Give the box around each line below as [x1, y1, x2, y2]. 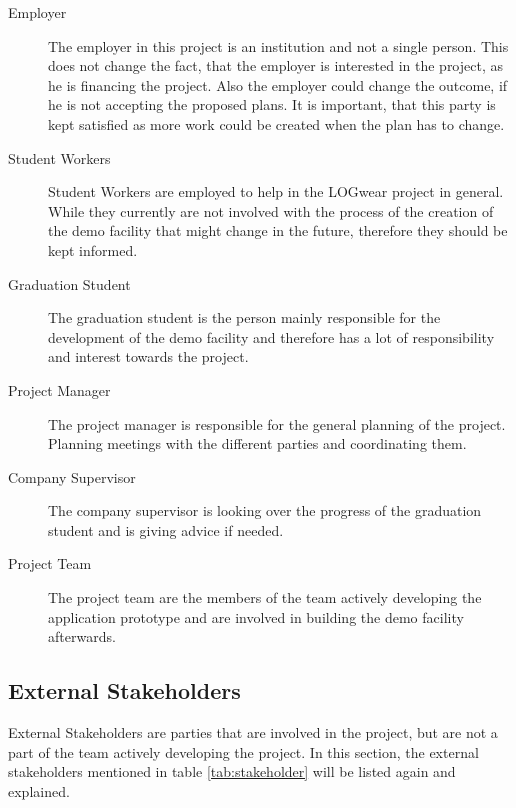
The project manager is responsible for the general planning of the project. [48, 413, 506, 434]
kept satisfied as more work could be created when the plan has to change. [48, 113, 505, 134]
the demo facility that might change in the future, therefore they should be [48, 220, 508, 241]
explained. [8, 780, 70, 801]
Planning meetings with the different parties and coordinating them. [48, 433, 467, 454]
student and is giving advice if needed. [48, 519, 284, 540]
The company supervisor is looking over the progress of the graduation [48, 500, 482, 521]
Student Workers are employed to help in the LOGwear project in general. [48, 181, 504, 202]
